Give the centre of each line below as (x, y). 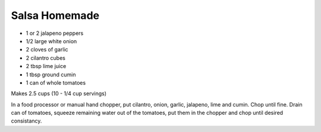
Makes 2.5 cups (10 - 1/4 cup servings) (59, 94)
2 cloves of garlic (47, 50)
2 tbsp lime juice (46, 66)
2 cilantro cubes (45, 58)
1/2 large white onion (51, 41)
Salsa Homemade (55, 15)
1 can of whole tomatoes (56, 82)
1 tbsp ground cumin (51, 75)
